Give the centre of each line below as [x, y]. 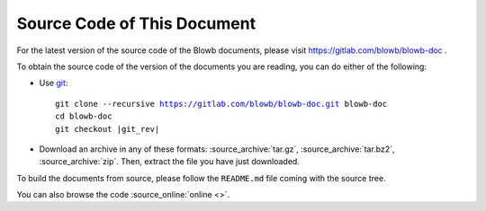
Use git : [54, 83]
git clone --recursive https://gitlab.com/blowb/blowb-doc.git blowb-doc [221, 104]
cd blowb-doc [84, 116]
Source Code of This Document [136, 23]
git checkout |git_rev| [108, 129]
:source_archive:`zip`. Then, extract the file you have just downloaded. [170, 162]
